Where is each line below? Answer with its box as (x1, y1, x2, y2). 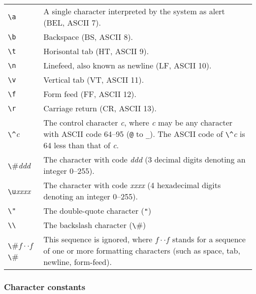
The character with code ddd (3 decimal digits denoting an (43, 154, 246, 165)
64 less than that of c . (43, 139, 119, 151)
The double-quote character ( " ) (43, 205, 152, 216)
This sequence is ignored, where (43, 233, 153, 245)
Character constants (4, 280, 86, 293)
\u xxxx (8, 185, 31, 196)
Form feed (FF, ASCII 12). (43, 88, 136, 99)
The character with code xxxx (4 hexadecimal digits (43, 179, 221, 191)
